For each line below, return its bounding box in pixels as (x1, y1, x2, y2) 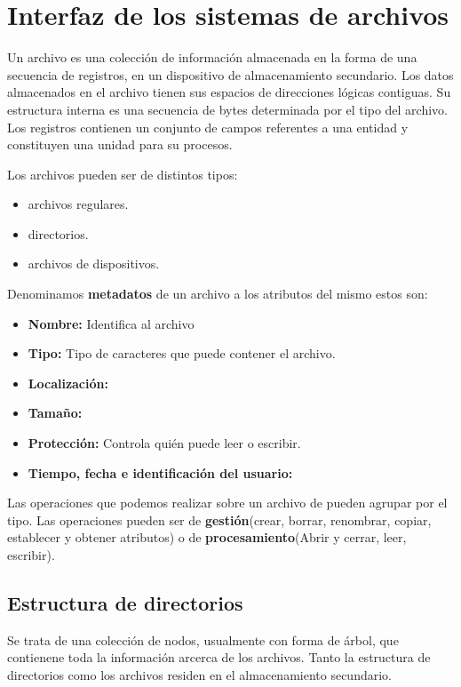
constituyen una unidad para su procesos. (7, 135, 233, 154)
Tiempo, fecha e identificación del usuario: (28, 463, 293, 482)
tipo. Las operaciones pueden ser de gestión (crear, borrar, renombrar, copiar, (7, 510, 432, 529)
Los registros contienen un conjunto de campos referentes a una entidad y (7, 117, 409, 136)
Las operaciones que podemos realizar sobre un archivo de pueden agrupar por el (7, 493, 448, 512)
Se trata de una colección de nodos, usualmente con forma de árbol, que (7, 630, 399, 649)
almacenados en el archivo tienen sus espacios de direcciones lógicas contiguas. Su (7, 83, 451, 101)
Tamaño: (28, 403, 83, 422)
